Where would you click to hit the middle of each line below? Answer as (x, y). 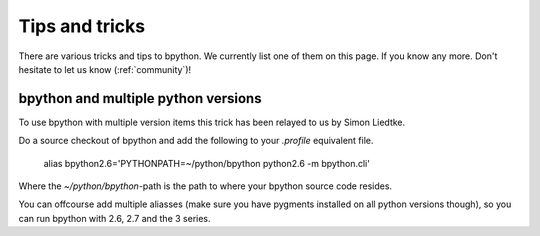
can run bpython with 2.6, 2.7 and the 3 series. (114, 218)
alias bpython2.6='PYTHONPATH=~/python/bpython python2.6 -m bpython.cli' (206, 163)
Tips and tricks (81, 26)
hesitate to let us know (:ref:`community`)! (105, 69)
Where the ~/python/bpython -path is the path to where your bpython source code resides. (205, 186)
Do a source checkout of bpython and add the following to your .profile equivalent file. (196, 141)
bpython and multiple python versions (140, 98)
